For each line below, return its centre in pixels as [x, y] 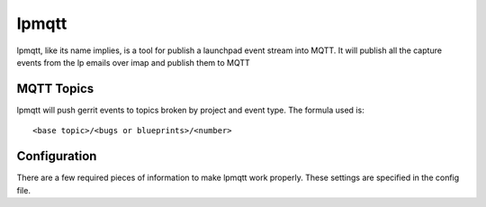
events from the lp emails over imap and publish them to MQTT [134, 62]
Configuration [57, 156]
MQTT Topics [55, 89]
